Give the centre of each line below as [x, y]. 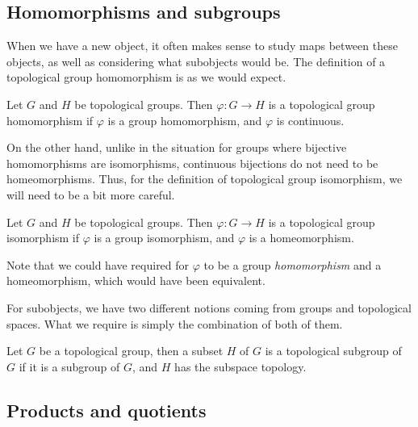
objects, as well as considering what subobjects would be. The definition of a [196, 61]
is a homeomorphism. [301, 238]
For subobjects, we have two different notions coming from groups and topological [209, 307]
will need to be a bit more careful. [91, 194]
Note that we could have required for [98, 264]
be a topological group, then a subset [131, 351]
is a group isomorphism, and [164, 238]
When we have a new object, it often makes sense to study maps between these [202, 46]
